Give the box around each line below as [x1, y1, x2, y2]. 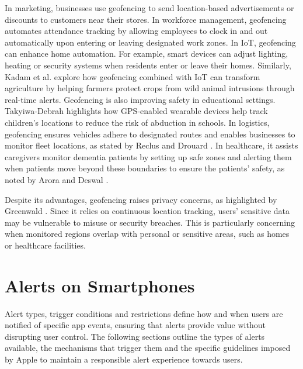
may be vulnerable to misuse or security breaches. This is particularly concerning [5, 216, 295, 228]
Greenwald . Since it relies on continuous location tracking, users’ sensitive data [5, 205, 290, 217]
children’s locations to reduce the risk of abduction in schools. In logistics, [5, 116, 270, 128]
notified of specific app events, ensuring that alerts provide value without [5, 319, 266, 331]
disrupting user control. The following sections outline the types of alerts [5, 330, 265, 342]
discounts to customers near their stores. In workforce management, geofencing [5, 13, 287, 25]
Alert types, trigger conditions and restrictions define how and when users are [5, 307, 283, 319]
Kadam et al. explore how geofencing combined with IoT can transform [5, 70, 260, 82]
